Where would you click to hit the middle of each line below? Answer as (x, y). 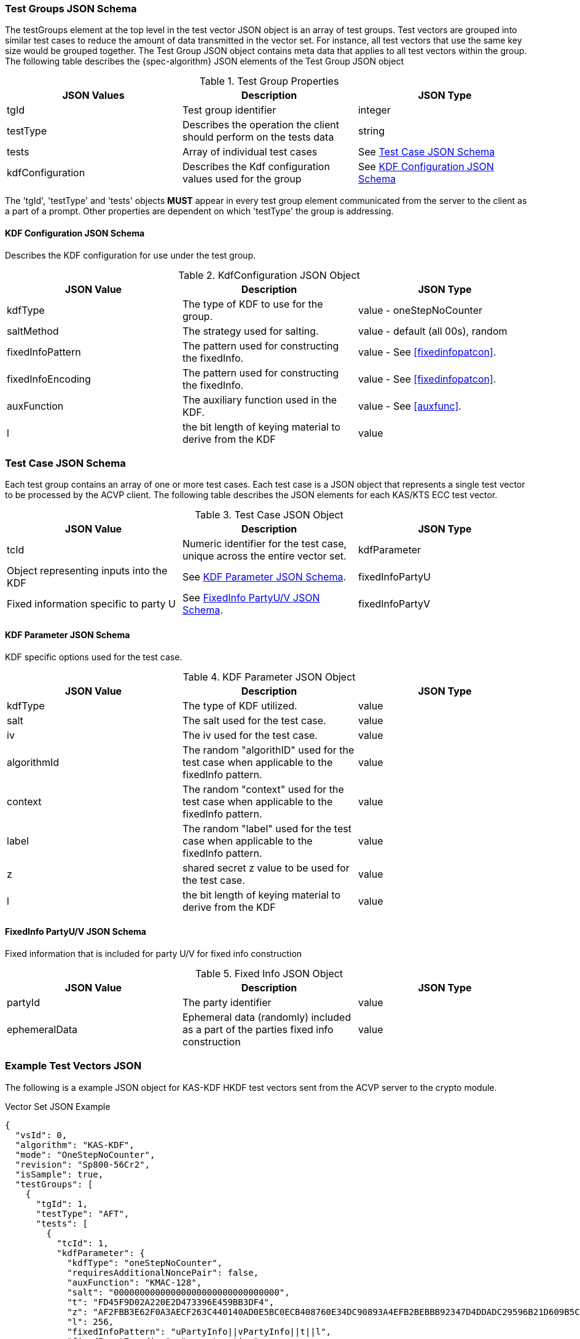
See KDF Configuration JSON (426, 167)
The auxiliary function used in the (260, 400)
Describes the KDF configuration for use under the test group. (130, 255)
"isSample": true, (59, 1174)
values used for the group (242, 179)
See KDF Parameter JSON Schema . (264, 577)
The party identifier (227, 1002)
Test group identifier (229, 110)
